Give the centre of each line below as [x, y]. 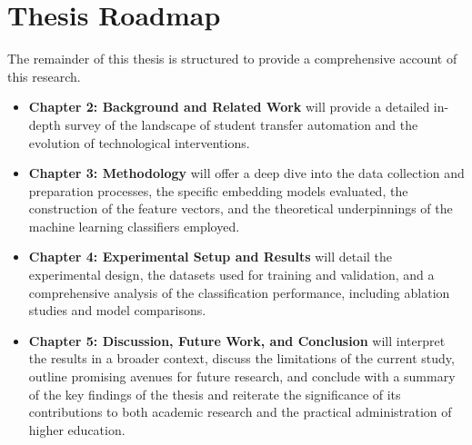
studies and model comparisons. [117, 310]
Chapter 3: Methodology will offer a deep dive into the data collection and [246, 173]
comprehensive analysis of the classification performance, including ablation [239, 292]
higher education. [77, 429]
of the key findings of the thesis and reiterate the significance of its [215, 394]
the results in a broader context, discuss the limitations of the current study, [241, 358]
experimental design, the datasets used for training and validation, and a [231, 275]
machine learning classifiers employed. [134, 226]
